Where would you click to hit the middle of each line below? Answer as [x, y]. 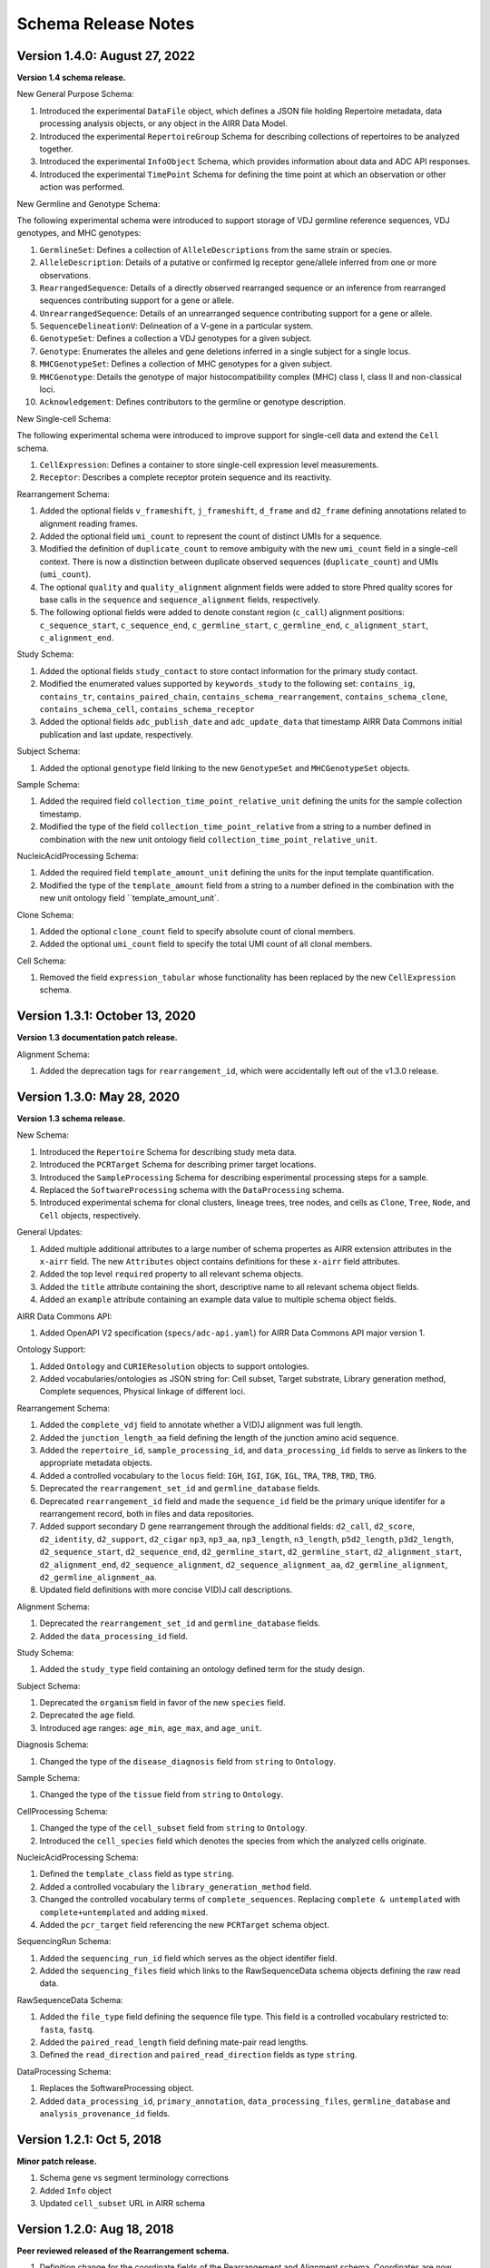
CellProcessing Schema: [63, 1811]
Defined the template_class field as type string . [137, 1874]
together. [57, 149]
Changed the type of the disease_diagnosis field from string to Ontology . [188, 1761]
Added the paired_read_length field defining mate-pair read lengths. [174, 2042]
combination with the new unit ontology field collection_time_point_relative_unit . [209, 839]
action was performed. [82, 187]
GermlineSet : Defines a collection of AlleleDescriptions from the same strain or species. [216, 249]
